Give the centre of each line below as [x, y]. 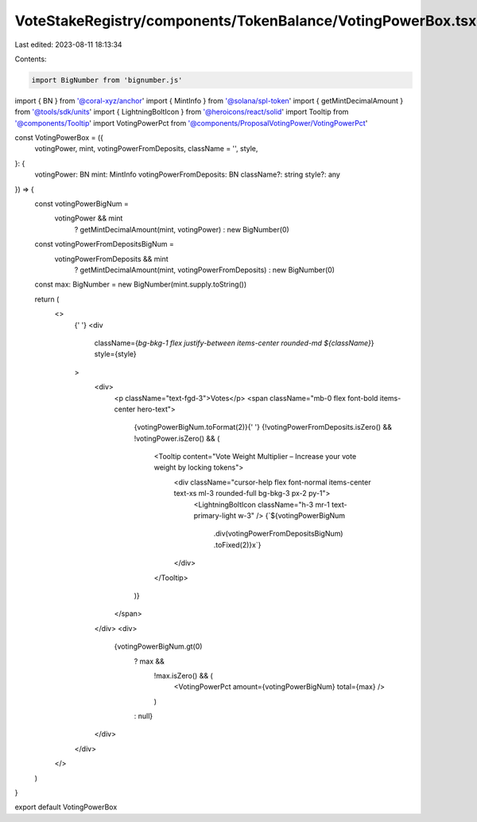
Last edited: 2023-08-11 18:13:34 [68, 45]
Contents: [31, 59]
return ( [47, 299]
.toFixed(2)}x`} [237, 544]
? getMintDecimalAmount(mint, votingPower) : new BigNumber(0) [182, 229]
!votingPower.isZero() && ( [177, 438]
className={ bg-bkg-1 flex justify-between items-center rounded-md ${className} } [234, 343]
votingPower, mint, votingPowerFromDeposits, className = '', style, [146, 149]
